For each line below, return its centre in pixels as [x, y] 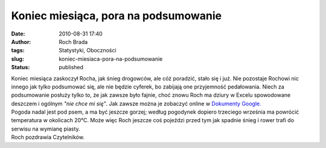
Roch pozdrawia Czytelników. [48, 137]
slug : [18, 59]
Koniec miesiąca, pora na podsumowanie [117, 16]
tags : [18, 51]
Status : [21, 67]
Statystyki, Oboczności [88, 51]
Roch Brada [73, 42]
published [71, 67]
